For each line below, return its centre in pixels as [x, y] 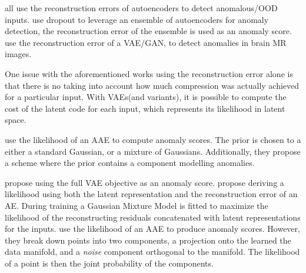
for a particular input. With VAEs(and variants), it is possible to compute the [146, 97]
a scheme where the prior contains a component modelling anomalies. [130, 163]
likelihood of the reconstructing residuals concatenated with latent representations [153, 217]
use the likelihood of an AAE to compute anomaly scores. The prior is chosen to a [153, 139]
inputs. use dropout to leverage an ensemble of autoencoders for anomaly [137, 19]
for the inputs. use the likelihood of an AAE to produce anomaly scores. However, [152, 229]
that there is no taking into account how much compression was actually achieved [152, 85]
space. [16, 120]
